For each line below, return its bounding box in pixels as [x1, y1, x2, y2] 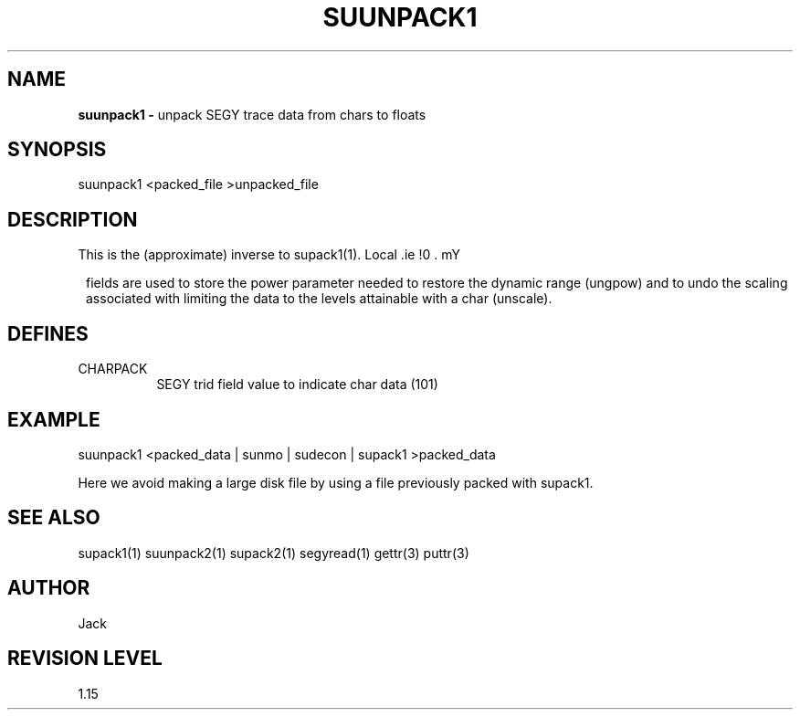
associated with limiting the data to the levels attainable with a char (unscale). [86, 290, 553, 307]
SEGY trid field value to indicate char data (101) [156, 376, 438, 393]
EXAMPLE [7, 407, 100, 431]
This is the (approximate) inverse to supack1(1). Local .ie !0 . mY [78, 247, 460, 263]
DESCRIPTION [7, 207, 138, 231]
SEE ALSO [7, 506, 100, 530]
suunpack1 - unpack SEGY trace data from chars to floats [78, 106, 426, 122]
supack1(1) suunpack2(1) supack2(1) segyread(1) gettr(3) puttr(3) [78, 544, 469, 561]
